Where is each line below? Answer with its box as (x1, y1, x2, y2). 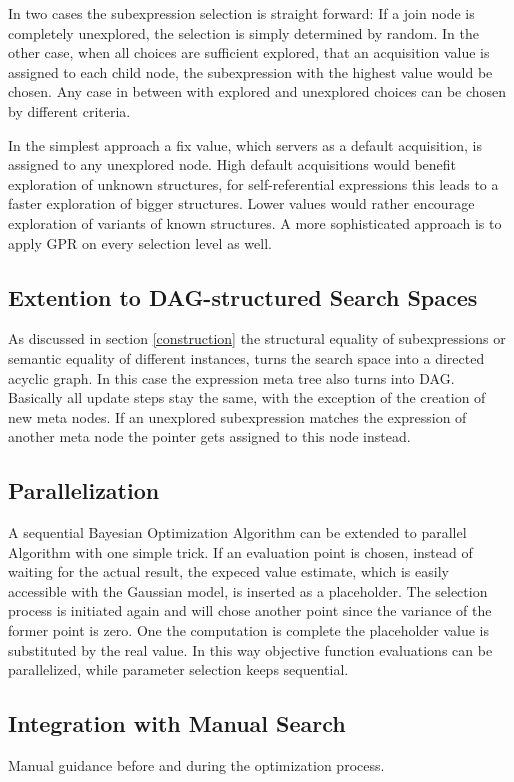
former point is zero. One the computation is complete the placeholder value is (8, 620, 490, 641)
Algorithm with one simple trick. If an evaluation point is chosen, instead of (8, 541, 473, 562)
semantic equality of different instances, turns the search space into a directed (8, 347, 485, 368)
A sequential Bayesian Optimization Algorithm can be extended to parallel (8, 522, 467, 543)
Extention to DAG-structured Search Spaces (8, 281, 478, 312)
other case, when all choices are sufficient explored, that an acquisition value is (8, 42, 490, 63)
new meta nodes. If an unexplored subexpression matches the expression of (8, 406, 467, 427)
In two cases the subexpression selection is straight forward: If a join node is (8, 3, 475, 23)
